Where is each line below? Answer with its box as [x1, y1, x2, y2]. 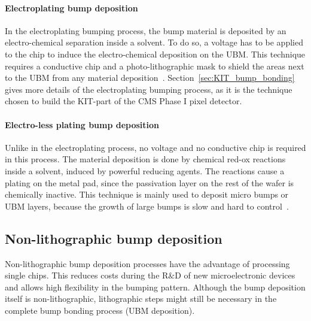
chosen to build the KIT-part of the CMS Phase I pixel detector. [5, 95, 242, 107]
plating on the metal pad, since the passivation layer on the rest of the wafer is [5, 176, 294, 189]
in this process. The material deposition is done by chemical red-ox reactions [5, 153, 286, 165]
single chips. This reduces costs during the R [5, 269, 169, 281]
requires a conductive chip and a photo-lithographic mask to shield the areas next [5, 59, 304, 72]
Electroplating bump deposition [5, 1, 138, 14]
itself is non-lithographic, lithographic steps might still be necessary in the [5, 292, 277, 305]
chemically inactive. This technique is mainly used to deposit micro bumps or [5, 188, 289, 201]
